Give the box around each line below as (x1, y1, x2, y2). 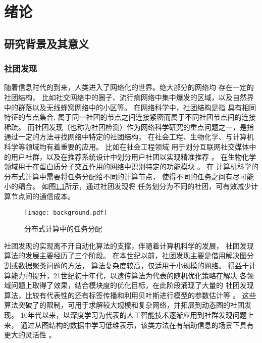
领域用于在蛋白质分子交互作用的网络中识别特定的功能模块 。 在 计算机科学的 (4, 161, 258, 172)
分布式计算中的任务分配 (24, 223, 102, 234)
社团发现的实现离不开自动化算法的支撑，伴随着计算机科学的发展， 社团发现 (4, 240, 254, 251)
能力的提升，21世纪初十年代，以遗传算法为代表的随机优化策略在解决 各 (11, 270, 247, 280)
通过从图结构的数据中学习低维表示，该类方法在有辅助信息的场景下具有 (20, 319, 254, 330)
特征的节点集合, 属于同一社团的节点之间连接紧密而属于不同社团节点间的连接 (4, 112, 256, 122)
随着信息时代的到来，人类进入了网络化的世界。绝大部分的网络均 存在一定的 (4, 82, 254, 92)
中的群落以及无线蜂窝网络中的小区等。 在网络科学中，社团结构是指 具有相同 (4, 102, 256, 112)
